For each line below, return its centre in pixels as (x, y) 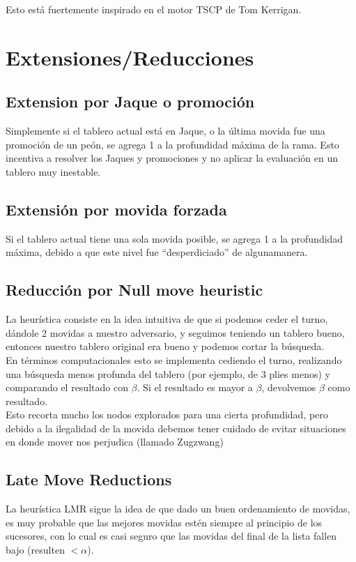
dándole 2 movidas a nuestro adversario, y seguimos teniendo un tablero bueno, (175, 332)
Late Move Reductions (89, 479)
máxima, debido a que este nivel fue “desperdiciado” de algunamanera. (157, 252)
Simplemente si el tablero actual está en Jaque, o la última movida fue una (165, 131)
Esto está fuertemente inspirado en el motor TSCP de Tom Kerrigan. (154, 9)
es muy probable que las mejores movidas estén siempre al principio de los (164, 522)
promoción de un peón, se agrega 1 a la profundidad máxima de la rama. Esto (172, 144)
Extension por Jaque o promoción (130, 101)
